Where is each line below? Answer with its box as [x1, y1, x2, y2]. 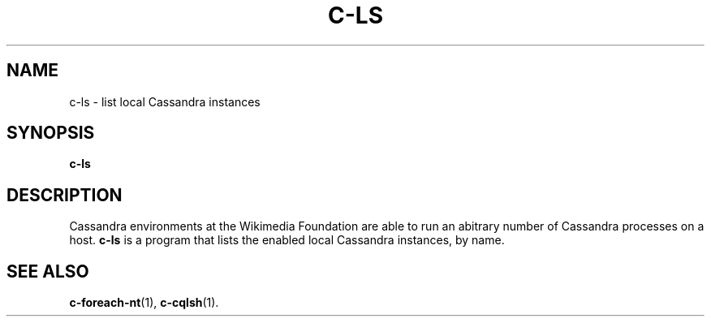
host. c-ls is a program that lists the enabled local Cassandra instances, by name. [69, 233, 505, 248]
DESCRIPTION [6, 184, 123, 205]
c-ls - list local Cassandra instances [69, 94, 261, 109]
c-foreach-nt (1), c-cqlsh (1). [69, 295, 219, 310]
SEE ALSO [6, 261, 89, 282]
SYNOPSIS [6, 123, 95, 144]
